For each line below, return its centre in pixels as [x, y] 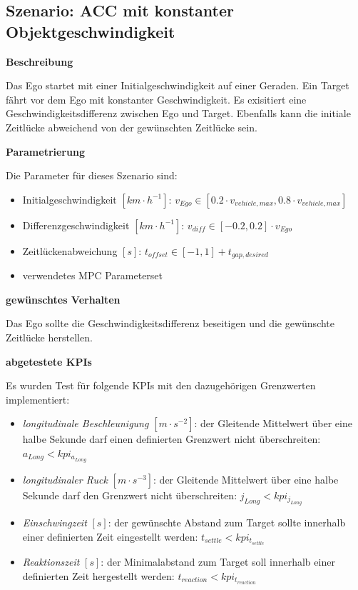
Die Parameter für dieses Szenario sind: [92, 175]
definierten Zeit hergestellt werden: [98, 575]
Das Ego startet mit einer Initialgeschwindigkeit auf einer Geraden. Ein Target [178, 85]
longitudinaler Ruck [65, 479]
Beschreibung [40, 61]
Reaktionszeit [51, 561]
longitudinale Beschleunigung [86, 423]
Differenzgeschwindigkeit [76, 225]
